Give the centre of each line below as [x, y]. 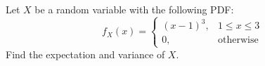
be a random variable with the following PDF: [134, 9]
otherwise [238, 40]
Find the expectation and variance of [85, 54]
